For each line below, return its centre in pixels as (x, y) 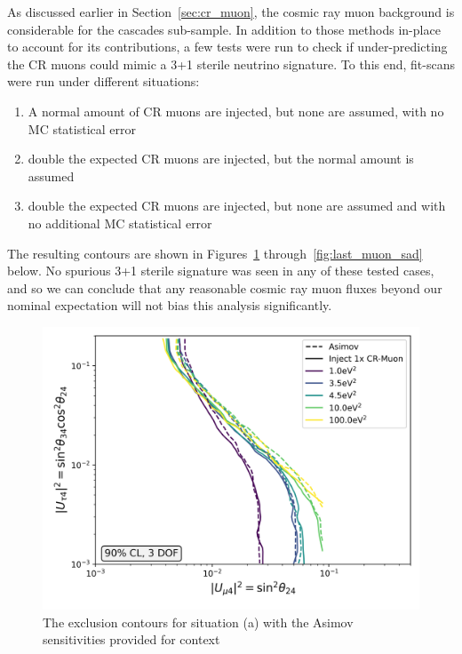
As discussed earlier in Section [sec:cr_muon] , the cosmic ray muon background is (231, 12)
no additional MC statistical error (120, 223)
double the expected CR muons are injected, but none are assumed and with (237, 206)
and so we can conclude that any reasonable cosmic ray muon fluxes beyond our (225, 287)
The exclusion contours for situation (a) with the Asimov (198, 622)
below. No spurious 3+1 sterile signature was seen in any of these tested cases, (221, 271)
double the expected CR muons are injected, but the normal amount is (221, 159)
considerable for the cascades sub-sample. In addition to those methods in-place (224, 29)
